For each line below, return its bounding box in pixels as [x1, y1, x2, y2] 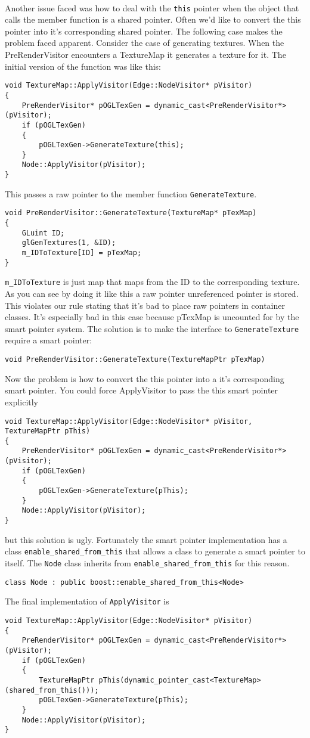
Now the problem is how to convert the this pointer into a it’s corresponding [5, 372, 284, 384]
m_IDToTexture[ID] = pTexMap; [21, 249, 142, 258]
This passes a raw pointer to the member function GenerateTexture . [5, 187, 257, 200]
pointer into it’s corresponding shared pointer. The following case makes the [5, 24, 283, 37]
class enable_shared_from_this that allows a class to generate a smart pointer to [5, 545, 305, 557]
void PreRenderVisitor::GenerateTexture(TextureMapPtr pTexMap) [5, 355, 265, 364]
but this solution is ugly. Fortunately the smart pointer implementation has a [5, 533, 287, 545]
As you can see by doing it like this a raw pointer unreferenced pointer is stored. [5, 287, 299, 300]
